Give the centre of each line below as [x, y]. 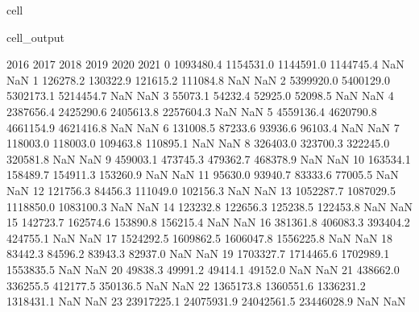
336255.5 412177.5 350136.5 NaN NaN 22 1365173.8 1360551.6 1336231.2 [186, 285]
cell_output [35, 37]
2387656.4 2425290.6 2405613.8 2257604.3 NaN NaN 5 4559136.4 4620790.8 [192, 111]
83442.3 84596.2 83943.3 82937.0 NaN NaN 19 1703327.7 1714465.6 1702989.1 [198, 254]
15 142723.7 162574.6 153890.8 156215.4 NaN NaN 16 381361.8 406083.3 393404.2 [208, 222]
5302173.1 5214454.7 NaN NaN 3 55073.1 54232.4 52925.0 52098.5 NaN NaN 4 [200, 96]
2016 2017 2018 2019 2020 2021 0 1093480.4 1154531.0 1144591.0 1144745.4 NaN [205, 64]
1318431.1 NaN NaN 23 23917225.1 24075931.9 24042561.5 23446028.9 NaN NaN [206, 301]
